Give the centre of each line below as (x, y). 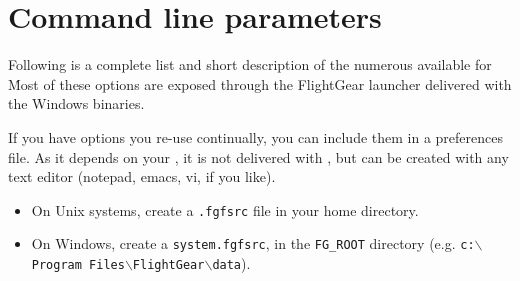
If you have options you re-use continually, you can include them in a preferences (256, 136)
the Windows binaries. (76, 103)
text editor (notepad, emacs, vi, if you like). (142, 176)
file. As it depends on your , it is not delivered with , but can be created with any (258, 156)
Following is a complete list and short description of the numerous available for (250, 64)
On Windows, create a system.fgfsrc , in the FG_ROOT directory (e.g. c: (253, 243)
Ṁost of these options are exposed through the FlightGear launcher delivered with (260, 83)
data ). (231, 263)
